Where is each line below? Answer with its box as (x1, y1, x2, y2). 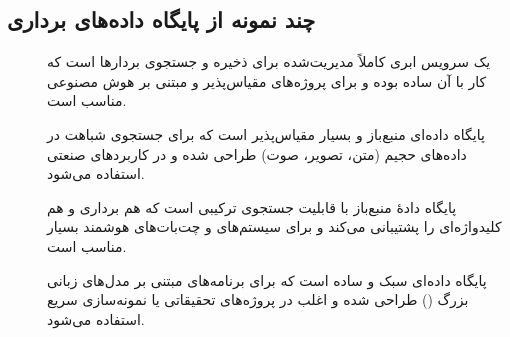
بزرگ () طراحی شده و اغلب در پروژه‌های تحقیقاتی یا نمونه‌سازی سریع (47, 289, 469, 310)
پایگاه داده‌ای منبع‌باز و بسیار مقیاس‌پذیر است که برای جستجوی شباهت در (47, 123, 485, 144)
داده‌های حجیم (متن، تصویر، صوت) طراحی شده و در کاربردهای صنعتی (47, 143, 467, 164)
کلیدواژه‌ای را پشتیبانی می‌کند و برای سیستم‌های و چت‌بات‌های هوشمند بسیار (47, 216, 502, 237)
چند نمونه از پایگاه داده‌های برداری (7, 4, 316, 35)
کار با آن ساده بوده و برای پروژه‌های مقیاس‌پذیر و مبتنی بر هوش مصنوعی (47, 70, 487, 91)
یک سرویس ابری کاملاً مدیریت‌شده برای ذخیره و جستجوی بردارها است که (47, 51, 491, 72)
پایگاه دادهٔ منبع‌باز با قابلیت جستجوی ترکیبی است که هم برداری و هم (47, 196, 457, 217)
